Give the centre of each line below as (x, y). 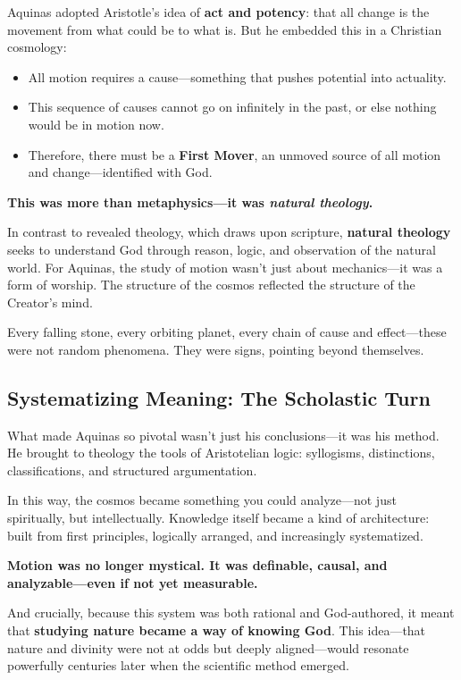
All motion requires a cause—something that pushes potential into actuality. (237, 76)
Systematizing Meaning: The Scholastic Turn (219, 397)
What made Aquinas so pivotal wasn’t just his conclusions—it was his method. (223, 435)
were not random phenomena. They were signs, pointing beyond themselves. (216, 349)
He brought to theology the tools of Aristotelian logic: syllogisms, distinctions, (221, 453)
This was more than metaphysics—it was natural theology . (190, 201)
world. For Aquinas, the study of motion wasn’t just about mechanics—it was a (225, 267)
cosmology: (37, 47)
